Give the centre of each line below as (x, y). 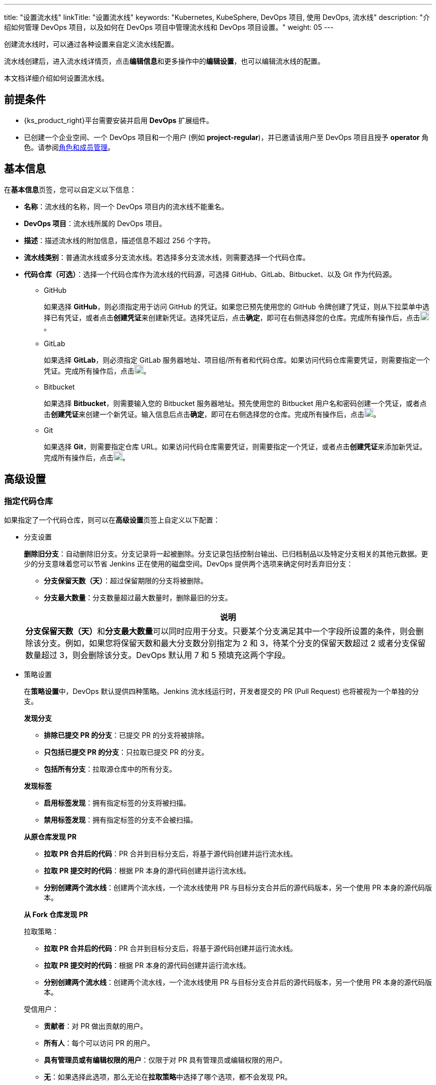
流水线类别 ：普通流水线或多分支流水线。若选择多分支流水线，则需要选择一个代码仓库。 (167, 257)
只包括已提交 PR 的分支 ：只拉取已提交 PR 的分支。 (126, 752)
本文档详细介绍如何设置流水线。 (56, 78)
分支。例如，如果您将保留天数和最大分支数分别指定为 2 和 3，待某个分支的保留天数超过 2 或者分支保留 (233, 643)
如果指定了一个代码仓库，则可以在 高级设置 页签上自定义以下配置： (112, 520)
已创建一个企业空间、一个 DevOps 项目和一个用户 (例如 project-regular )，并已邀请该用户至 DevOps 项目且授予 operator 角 (226, 137)
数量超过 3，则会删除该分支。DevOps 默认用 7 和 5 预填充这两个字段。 (158, 655)
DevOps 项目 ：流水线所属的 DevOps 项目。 (95, 223)
